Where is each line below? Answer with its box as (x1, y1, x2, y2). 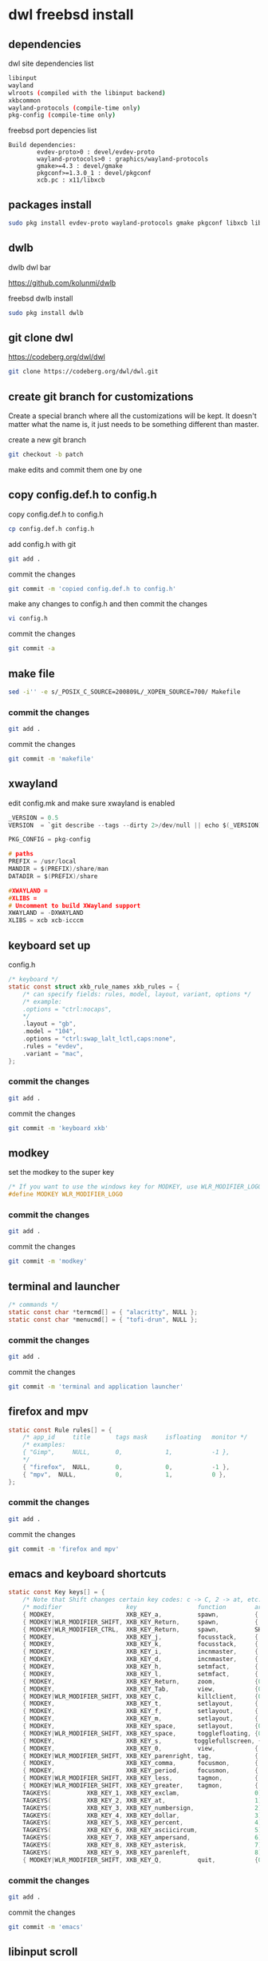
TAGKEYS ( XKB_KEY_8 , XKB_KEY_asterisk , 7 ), (22, 1841, 266, 1849)
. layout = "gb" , (22, 1020, 77, 1028)
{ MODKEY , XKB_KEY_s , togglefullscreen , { (22, 1737, 262, 1745)
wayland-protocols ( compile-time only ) (8, 104, 141, 112)
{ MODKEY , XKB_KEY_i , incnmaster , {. (22, 1647, 262, 1656)
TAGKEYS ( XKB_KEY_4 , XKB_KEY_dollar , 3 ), (22, 1811, 266, 1819)
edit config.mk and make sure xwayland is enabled (8, 798, 175, 808)
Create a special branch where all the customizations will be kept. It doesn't (8, 411, 257, 421)
